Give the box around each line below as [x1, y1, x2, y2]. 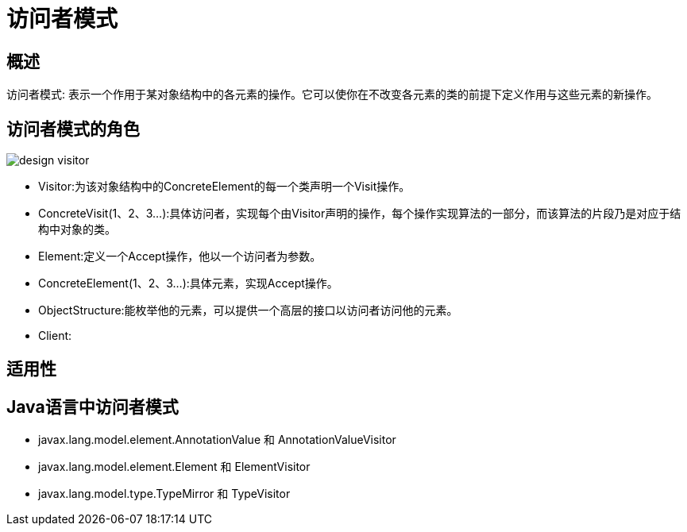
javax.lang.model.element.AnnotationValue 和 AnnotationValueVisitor [38, 433, 396, 447]
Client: [38, 329, 72, 343]
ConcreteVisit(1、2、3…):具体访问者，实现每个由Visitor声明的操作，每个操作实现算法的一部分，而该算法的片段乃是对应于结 [38, 206, 681, 221]
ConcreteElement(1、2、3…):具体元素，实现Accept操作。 [38, 276, 338, 291]
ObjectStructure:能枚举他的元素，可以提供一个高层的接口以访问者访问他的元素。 [38, 303, 458, 318]
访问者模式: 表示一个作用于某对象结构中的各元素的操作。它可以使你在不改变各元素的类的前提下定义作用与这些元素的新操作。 [6, 87, 658, 102]
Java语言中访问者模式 [6, 396, 179, 417]
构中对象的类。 [38, 222, 116, 237]
